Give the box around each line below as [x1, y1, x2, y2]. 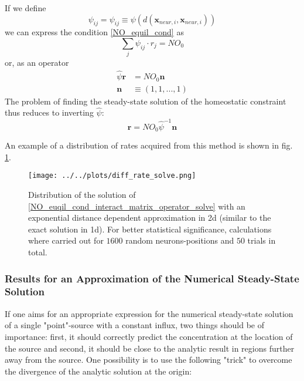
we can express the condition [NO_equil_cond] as [5, 26, 184, 38]
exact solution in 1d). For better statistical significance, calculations [28, 222, 272, 235]
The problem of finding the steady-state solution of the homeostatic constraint [5, 95, 286, 107]
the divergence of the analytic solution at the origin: [5, 365, 192, 377]
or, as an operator [5, 56, 69, 69]
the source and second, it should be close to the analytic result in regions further [5, 342, 295, 354]
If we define [5, 2, 46, 14]
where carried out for [28, 234, 104, 247]
